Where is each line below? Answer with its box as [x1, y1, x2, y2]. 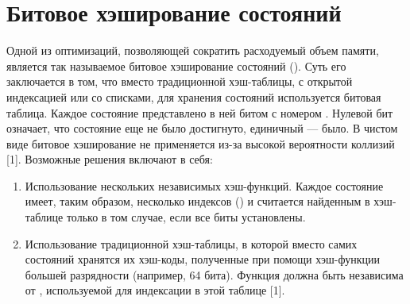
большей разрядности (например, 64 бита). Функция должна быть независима [25, 266, 404, 283]
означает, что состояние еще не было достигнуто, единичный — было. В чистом [6, 120, 398, 137]
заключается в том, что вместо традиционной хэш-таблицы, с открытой [6, 73, 353, 90]
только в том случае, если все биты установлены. [66, 209, 306, 225]
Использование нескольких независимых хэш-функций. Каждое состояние [25, 177, 384, 194]
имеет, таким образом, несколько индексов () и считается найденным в [25, 193, 370, 210]
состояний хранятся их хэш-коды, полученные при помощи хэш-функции [25, 251, 381, 267]
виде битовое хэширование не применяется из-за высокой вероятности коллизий [6, 135, 395, 152]
